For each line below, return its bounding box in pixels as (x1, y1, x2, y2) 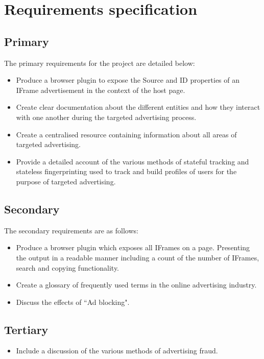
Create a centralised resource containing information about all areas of (16, 129, 237, 139)
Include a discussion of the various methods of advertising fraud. (16, 345, 218, 356)
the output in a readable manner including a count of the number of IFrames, (16, 252, 259, 262)
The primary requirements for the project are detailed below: (4, 57, 195, 68)
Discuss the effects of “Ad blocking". (16, 296, 130, 307)
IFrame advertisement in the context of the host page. (16, 84, 185, 95)
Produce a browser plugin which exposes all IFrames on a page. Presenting (16, 242, 250, 253)
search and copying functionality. (16, 262, 119, 273)
